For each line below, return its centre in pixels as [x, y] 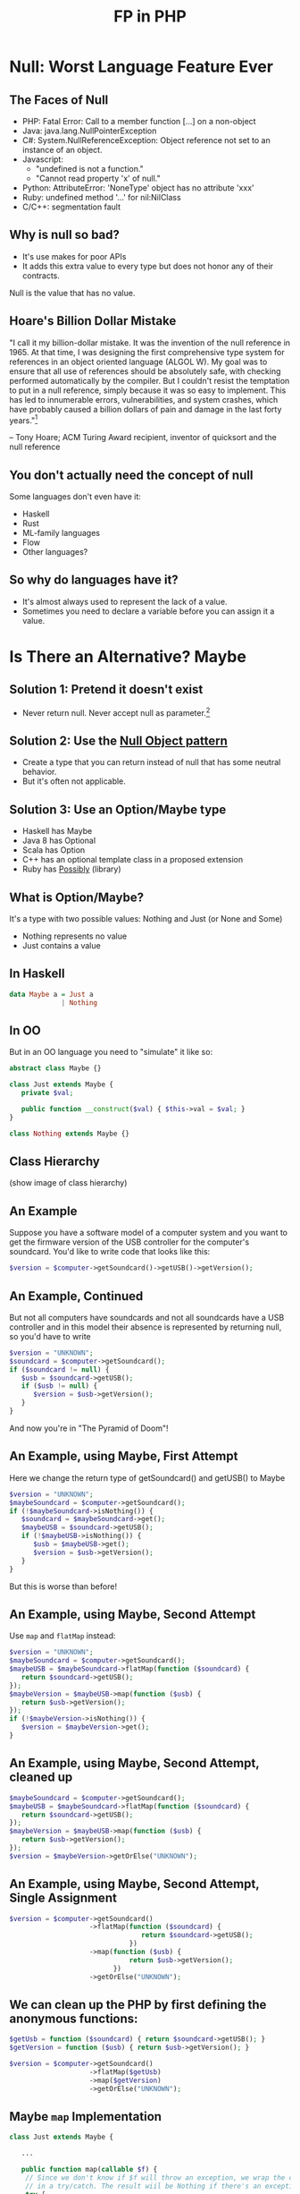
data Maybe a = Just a [51, 994]
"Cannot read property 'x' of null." [98, 178]
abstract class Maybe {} [55, 1068]
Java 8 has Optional [59, 841]
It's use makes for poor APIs [74, 256]
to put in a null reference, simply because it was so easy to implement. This [148, 390]
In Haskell [37, 974]
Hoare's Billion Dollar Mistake [93, 321]
